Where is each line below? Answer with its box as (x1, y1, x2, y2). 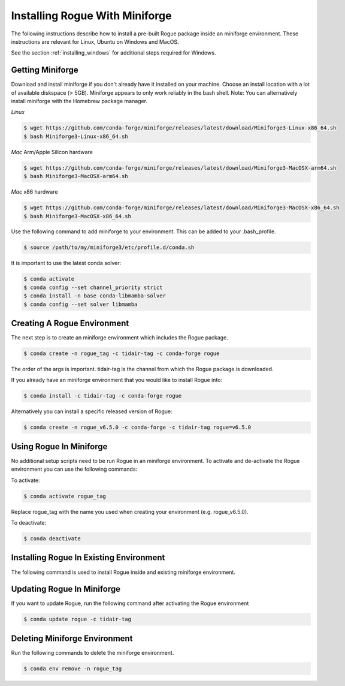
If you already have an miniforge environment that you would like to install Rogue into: (11, 377, 223, 384)
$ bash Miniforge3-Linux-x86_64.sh (23, 133, 128, 140)
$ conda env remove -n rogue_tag (23, 665, 122, 672)
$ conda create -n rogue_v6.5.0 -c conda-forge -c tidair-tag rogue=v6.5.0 (23, 424, 252, 431)
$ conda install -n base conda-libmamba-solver (23, 293, 166, 299)
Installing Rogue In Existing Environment (11, 552, 165, 563)
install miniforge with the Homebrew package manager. (11, 98, 148, 105)
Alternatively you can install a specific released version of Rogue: (11, 408, 172, 415)
